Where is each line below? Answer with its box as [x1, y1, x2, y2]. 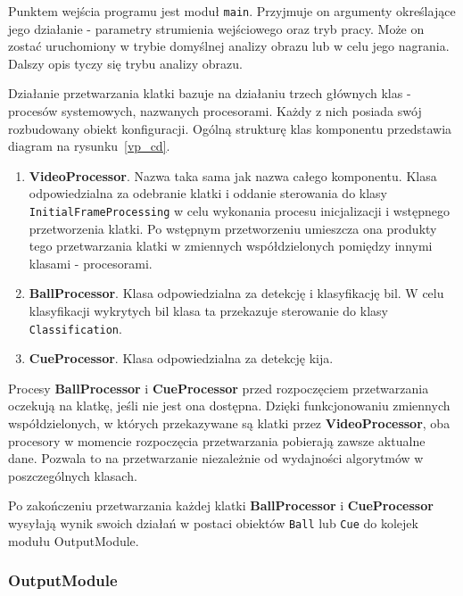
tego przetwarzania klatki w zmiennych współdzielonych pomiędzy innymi [29, 236, 433, 255]
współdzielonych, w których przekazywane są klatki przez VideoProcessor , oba [8, 414, 451, 433]
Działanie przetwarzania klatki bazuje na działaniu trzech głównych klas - [8, 84, 411, 103]
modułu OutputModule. [8, 531, 139, 550]
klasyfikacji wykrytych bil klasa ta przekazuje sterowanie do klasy [29, 302, 388, 320]
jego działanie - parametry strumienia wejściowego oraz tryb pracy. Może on [8, 19, 425, 37]
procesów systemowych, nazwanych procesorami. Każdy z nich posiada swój [8, 102, 422, 120]
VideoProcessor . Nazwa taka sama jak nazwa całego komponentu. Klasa [29, 166, 437, 185]
